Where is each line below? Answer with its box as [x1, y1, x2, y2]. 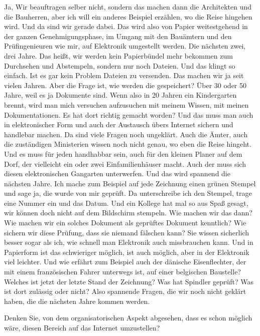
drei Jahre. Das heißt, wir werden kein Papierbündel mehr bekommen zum [4, 50, 233, 61]
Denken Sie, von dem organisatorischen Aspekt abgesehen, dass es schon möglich [4, 312, 252, 323]
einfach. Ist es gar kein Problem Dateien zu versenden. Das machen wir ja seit [4, 70, 244, 81]
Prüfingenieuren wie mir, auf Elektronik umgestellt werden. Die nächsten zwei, [4, 41, 246, 51]
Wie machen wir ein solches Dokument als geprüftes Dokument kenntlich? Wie [4, 217, 246, 228]
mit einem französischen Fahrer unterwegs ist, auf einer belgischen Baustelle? [4, 266, 241, 277]
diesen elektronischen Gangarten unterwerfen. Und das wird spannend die [4, 168, 230, 179]
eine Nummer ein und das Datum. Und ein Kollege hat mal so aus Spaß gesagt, [4, 197, 248, 208]
